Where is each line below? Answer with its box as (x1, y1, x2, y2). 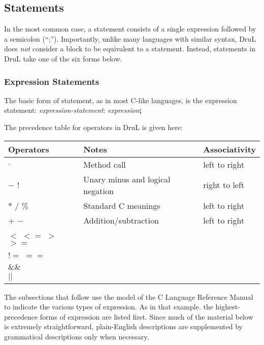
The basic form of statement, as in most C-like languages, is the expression (4, 95, 237, 105)
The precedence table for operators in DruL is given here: (4, 121, 183, 132)
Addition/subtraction (83, 214, 159, 226)
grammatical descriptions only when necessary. (4, 331, 149, 341)
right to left (203, 179, 245, 191)
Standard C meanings (83, 199, 160, 211)
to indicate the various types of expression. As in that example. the (4, 301, 213, 312)
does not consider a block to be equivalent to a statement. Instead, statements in (4, 43, 255, 54)
